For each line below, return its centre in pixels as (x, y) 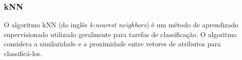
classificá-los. (23, 53)
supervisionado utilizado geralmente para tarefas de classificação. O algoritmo (120, 34)
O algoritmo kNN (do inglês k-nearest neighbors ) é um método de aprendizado (121, 25)
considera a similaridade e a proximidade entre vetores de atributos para (112, 44)
